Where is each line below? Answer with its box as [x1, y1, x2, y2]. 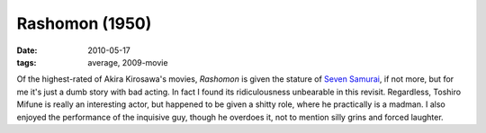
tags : [16, 57, 37, 67]
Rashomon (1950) [16, 13, 152, 33]
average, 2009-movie [87, 57, 168, 67]
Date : [16, 45, 38, 56]
